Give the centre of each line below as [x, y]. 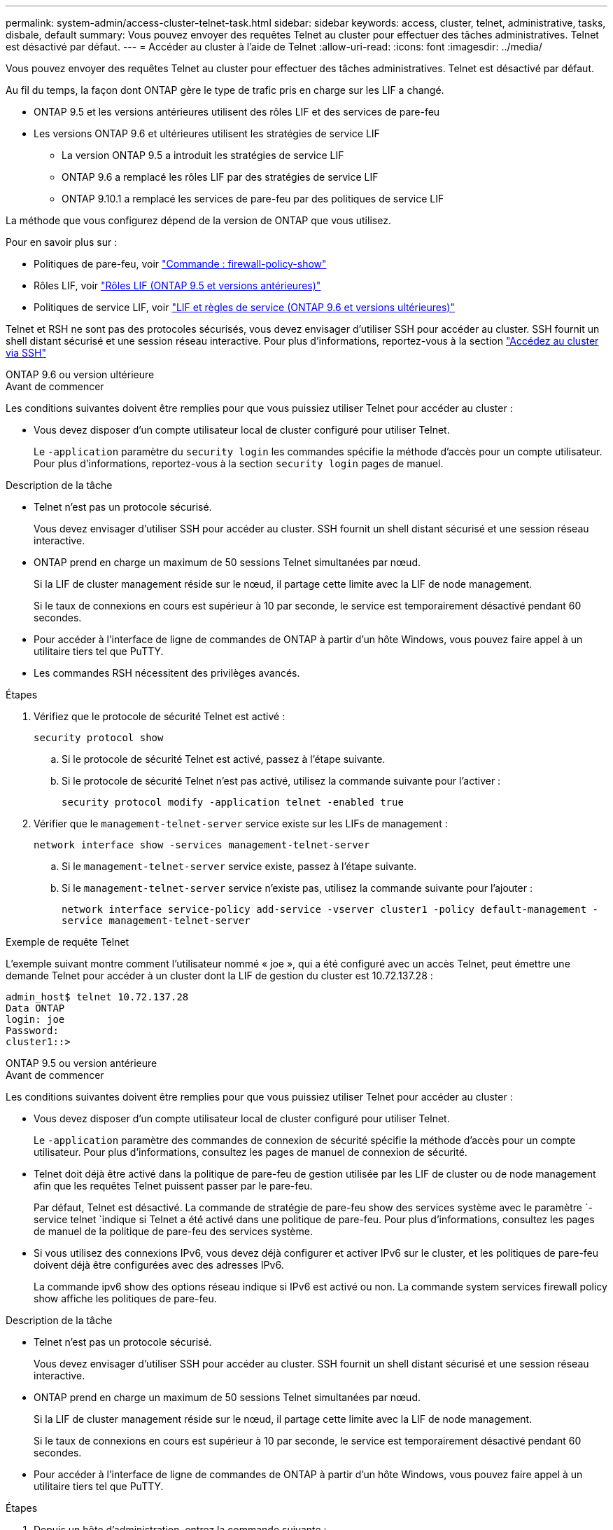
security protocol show [99, 738]
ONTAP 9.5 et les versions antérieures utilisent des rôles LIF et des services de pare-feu [237, 112]
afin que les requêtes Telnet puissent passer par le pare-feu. [173, 1186]
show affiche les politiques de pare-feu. [125, 1298]
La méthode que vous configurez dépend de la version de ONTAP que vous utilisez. [198, 220]
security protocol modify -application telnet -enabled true [233, 802]
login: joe [35, 1019]
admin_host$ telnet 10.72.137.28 [97, 997]
